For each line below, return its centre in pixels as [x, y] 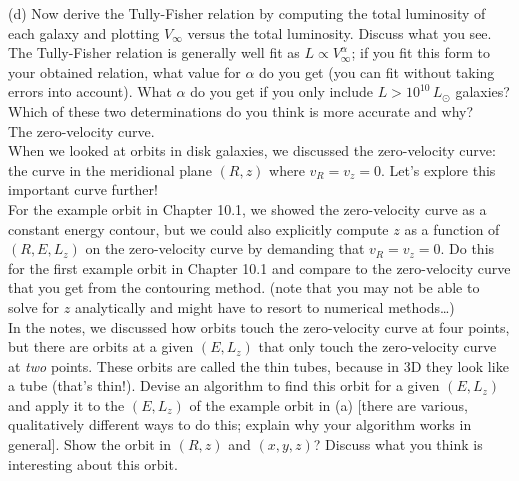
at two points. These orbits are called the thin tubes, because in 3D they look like [258, 365]
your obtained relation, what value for [124, 71]
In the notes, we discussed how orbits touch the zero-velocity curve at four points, [259, 326]
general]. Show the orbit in [90, 444]
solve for [34, 306]
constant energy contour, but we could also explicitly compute [198, 228]
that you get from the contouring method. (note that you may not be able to [244, 287]
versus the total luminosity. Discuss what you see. [339, 32]
